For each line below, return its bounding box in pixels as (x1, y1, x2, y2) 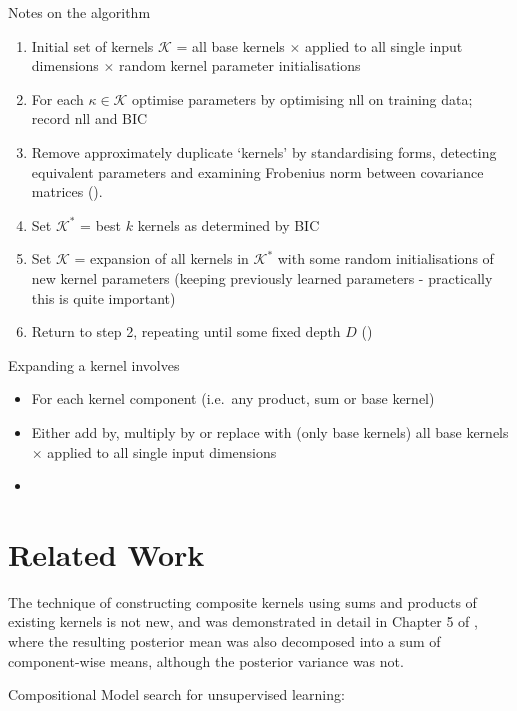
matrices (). (31, 181, 103, 202)
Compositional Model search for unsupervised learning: (8, 684, 345, 705)
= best (80, 214, 122, 235)
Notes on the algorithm (8, 2, 151, 22)
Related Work (8, 533, 205, 574)
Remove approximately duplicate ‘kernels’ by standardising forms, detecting (31, 141, 497, 162)
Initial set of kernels (31, 35, 154, 56)
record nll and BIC (31, 108, 148, 129)
